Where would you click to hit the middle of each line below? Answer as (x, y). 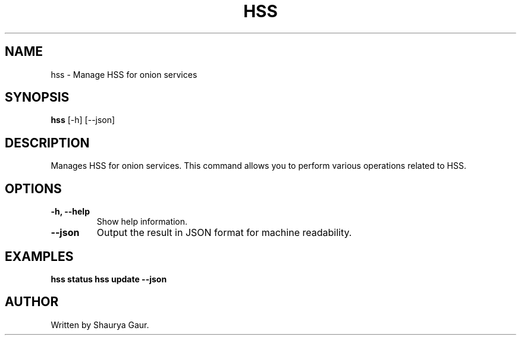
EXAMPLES (39, 256)
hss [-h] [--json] (83, 120)
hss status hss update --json (109, 279)
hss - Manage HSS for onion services (124, 74)
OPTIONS (33, 188)
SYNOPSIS (37, 97)
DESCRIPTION (47, 143)
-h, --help (70, 212)
